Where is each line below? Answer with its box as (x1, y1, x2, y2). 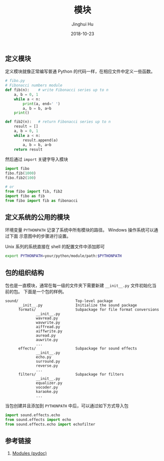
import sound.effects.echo (5, 413, 60, 418)
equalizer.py (36, 381, 63, 385)
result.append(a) (23, 138, 58, 143)
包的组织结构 (5, 269, 44, 277)
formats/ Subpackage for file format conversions (18, 307, 160, 312)
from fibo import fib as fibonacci (5, 198, 78, 203)
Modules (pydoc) (12, 450, 47, 456)
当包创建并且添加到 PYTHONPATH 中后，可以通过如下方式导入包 (5, 403, 129, 409)
